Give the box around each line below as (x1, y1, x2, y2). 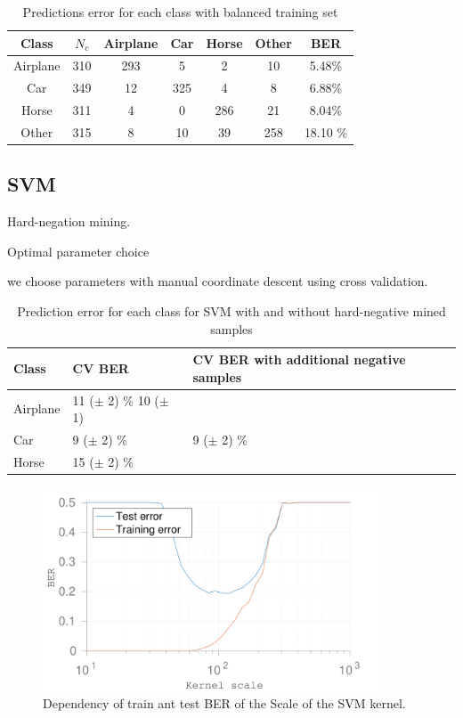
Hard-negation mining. (7, 212, 131, 231)
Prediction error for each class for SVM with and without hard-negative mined (17, 302, 446, 321)
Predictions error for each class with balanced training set (22, 3, 338, 20)
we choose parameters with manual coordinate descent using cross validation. (7, 272, 428, 290)
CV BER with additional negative (192, 350, 406, 369)
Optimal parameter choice (7, 241, 150, 260)
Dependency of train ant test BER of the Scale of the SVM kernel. (43, 694, 406, 713)
